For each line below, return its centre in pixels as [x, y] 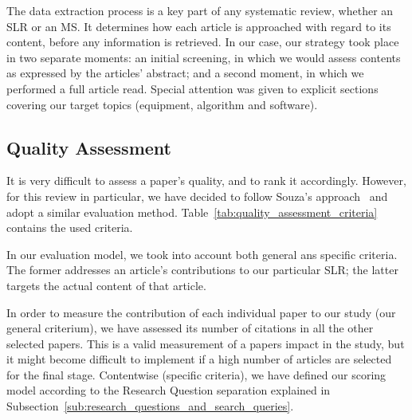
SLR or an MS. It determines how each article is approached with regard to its [199, 26]
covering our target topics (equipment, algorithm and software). [162, 104]
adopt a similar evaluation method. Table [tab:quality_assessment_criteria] [192, 212]
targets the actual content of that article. [106, 285]
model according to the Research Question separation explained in [169, 390]
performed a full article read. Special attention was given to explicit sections [192, 88]
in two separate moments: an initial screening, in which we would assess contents [204, 57]
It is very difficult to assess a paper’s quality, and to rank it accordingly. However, [206, 181]
